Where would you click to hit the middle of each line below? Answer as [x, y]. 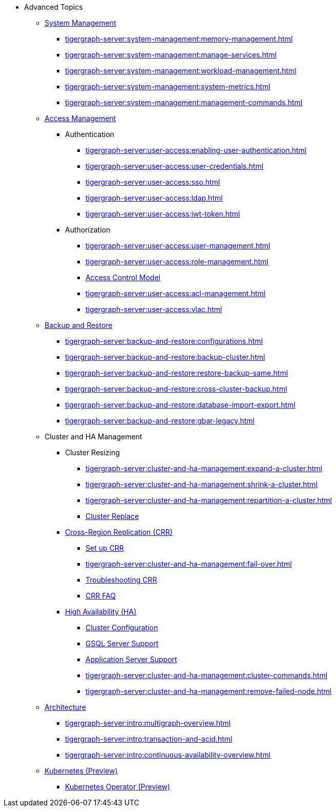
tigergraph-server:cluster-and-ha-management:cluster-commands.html [207, 675]
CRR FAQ [101, 596]
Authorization [88, 230]
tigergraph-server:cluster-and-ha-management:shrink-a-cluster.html [202, 484]
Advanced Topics [54, 7]
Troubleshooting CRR [121, 580]
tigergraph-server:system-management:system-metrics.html [168, 86]
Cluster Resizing [92, 452]
